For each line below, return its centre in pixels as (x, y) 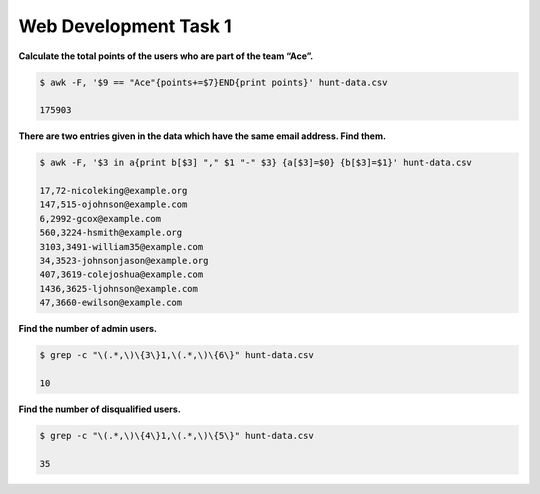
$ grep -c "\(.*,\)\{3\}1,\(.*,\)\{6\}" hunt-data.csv (176, 355)
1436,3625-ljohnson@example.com (119, 288)
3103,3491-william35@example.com (121, 246)
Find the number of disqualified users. (100, 409)
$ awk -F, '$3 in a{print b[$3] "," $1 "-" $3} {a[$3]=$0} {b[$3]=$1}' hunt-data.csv (255, 163)
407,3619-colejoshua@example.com (121, 274)
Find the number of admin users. (87, 329)
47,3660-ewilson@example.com (111, 303)
